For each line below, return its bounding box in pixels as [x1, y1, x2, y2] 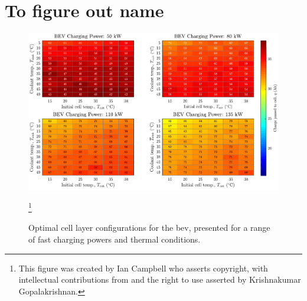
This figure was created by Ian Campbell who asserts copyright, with [18, 261, 268, 274]
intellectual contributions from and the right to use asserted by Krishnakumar [18, 273, 301, 286]
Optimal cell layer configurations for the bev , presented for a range [28, 221, 270, 234]
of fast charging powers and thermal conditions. [28, 233, 201, 246]
